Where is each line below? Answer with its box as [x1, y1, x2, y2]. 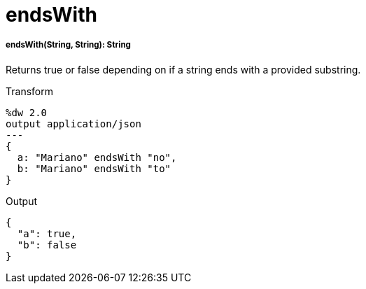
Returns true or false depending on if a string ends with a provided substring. [6, 63, 361, 76]
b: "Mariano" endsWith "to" [17, 162, 171, 174]
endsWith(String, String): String [6, 40, 131, 50]
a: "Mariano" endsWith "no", [17, 151, 177, 163]
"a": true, [17, 227, 77, 239]
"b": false [17, 239, 77, 251]
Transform [6, 85, 53, 97]
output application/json [6, 118, 141, 129]
